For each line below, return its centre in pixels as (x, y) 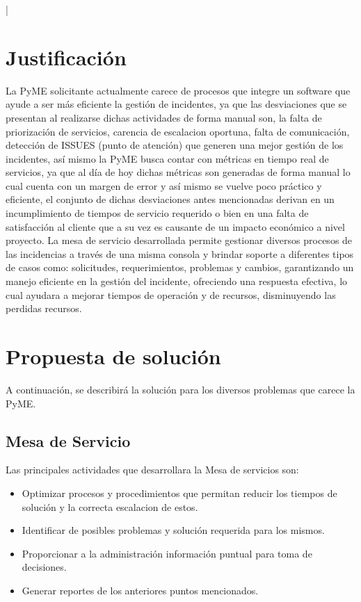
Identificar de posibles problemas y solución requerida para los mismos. (173, 530)
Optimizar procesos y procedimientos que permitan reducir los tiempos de (179, 493)
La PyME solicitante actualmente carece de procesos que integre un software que (178, 90)
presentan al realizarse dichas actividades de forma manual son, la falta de (164, 117)
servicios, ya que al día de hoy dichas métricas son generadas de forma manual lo (178, 172)
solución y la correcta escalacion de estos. (110, 506)
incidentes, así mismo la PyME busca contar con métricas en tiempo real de (167, 158)
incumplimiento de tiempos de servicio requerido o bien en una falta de (157, 213)
